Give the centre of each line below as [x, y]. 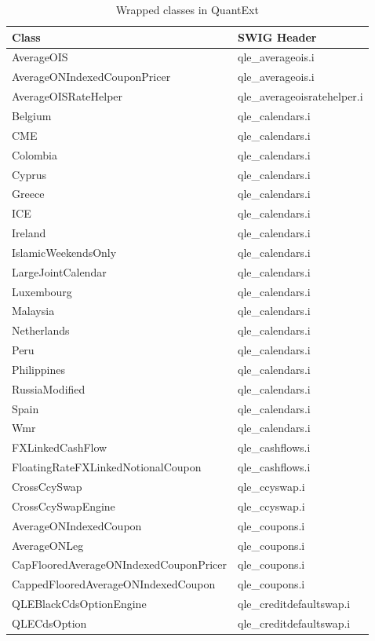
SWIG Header [277, 37]
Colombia [35, 154]
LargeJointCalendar [59, 271]
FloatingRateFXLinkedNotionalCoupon [107, 467]
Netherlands [41, 330]
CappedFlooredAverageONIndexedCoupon [114, 584]
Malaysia [33, 311]
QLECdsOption [49, 623]
